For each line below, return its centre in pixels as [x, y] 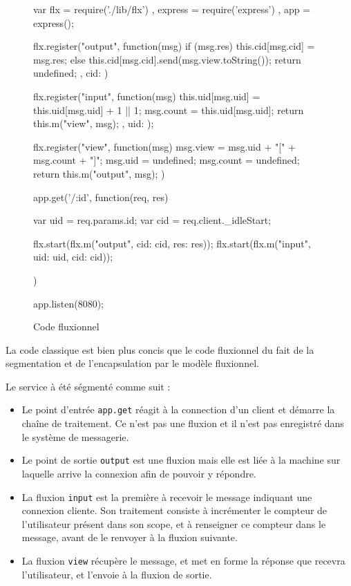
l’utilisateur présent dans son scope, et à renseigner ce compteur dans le [174, 523]
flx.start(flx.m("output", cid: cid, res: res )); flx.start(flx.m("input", [172, 243]
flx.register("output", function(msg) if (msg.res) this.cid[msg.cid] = [174, 46]
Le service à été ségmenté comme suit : [88, 386]
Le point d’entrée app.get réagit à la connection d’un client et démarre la [178, 409]
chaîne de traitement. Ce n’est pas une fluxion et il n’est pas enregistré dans [183, 423]
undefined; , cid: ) [71, 73]
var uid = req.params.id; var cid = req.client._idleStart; [152, 220]
